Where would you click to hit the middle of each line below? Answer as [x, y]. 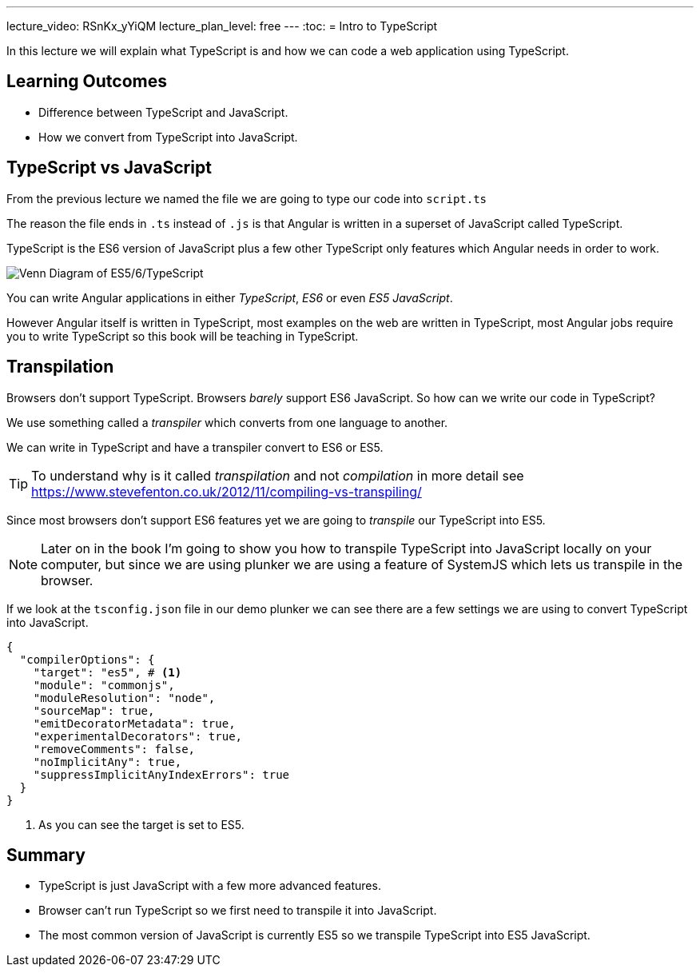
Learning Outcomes [87, 82]
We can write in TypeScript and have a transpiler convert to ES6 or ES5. [195, 447]
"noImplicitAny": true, [107, 762]
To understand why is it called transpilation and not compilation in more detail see [278, 475]
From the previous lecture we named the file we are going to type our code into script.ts [247, 198]
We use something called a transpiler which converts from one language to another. [227, 422]
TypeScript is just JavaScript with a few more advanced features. [210, 886]
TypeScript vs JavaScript [109, 168]
